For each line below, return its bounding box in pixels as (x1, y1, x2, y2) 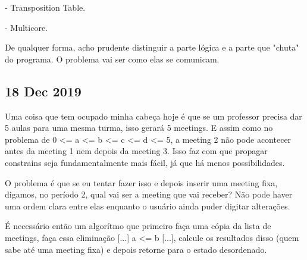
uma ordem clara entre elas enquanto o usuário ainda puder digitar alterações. (5, 199, 290, 212)
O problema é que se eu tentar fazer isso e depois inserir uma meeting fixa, (5, 176, 278, 189)
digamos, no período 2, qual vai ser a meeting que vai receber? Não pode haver (5, 188, 293, 201)
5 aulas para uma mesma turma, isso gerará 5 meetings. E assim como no (5, 121, 273, 134)
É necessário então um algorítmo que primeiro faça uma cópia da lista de (5, 220, 271, 232)
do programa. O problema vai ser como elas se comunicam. (5, 52, 220, 65)
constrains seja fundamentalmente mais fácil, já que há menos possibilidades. (5, 156, 285, 168)
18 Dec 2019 (5, 82, 82, 100)
